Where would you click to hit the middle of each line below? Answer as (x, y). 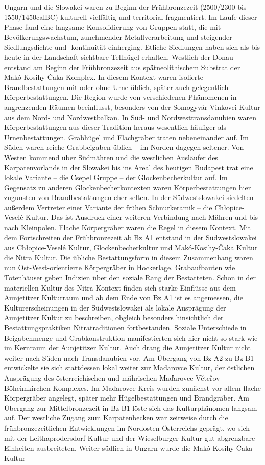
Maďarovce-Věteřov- (191, 377)
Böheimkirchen (27, 387)
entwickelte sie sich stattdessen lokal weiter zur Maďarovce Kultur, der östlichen (129, 368)
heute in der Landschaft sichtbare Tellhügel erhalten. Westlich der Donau (119, 57)
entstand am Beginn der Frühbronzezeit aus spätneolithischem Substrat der (122, 67)
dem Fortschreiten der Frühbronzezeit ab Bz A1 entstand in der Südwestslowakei (130, 237)
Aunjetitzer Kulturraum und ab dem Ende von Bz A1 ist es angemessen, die (124, 297)
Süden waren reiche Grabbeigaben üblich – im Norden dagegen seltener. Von (124, 147)
